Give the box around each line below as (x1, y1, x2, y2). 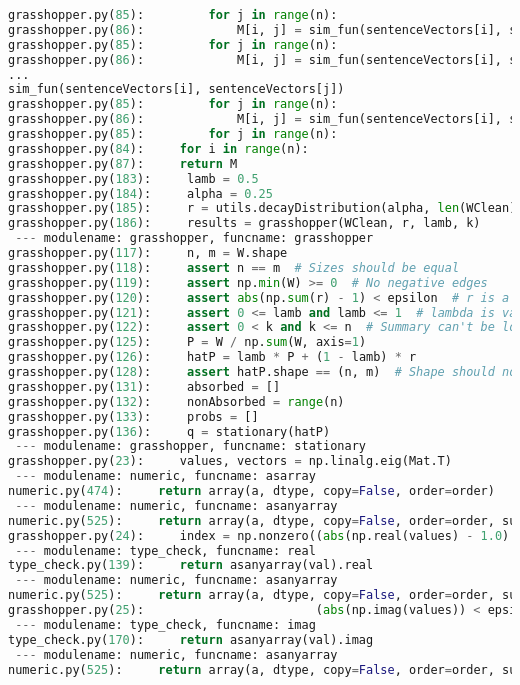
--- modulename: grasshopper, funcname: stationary (15, 439, 366, 454)
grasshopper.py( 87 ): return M (8, 156, 238, 171)
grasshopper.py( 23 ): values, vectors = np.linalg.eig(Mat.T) (8, 454, 452, 469)
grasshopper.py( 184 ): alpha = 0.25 (8, 186, 273, 201)
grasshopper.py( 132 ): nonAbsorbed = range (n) (8, 394, 345, 409)
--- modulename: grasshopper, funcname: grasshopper (15, 231, 374, 246)
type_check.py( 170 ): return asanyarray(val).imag (8, 632, 374, 647)
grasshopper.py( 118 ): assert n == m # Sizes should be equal (8, 260, 460, 275)
